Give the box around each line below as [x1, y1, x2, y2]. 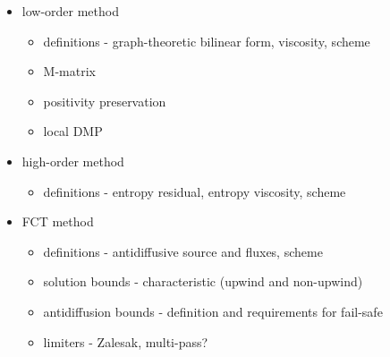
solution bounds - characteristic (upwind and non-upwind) [43, 272, 363, 291]
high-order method [21, 151, 124, 170]
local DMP [43, 122, 103, 140]
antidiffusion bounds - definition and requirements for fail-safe [43, 302, 383, 320]
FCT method [21, 212, 94, 231]
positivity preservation [43, 91, 166, 110]
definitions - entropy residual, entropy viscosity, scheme [43, 182, 346, 200]
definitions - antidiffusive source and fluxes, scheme [43, 242, 323, 260]
